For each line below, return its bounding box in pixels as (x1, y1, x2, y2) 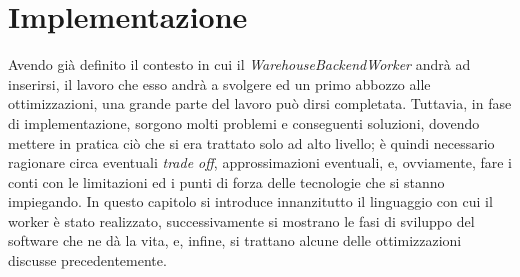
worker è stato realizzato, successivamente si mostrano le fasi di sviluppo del (8, 210, 475, 231)
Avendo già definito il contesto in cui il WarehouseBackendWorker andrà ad (8, 54, 471, 75)
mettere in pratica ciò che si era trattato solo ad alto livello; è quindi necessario (8, 132, 495, 153)
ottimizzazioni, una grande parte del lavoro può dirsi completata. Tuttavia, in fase (8, 93, 512, 114)
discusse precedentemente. (8, 250, 167, 271)
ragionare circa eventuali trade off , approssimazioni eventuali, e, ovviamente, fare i (8, 152, 512, 173)
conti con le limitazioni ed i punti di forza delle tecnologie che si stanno (8, 171, 445, 192)
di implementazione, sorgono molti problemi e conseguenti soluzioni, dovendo (8, 112, 480, 133)
